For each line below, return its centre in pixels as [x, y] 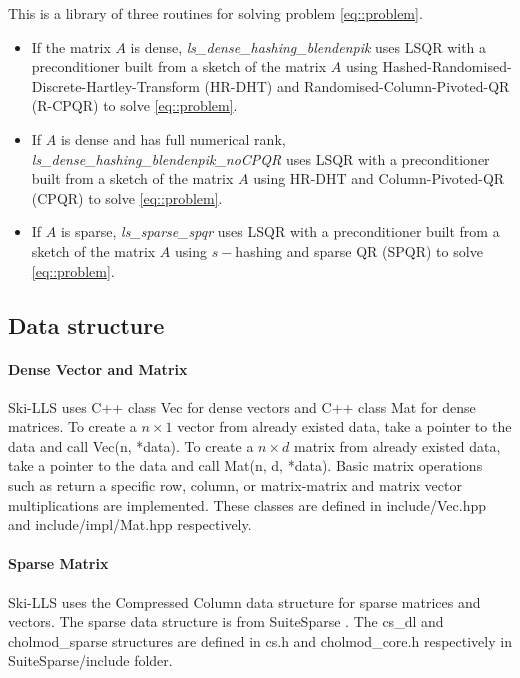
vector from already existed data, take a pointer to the [344, 426]
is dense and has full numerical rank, [173, 138]
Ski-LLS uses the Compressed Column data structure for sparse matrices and [244, 601]
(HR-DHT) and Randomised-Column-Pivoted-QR [357, 85]
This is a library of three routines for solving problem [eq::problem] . [215, 13]
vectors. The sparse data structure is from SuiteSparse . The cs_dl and [226, 621]
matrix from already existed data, [397, 445]
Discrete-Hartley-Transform [115, 85]
